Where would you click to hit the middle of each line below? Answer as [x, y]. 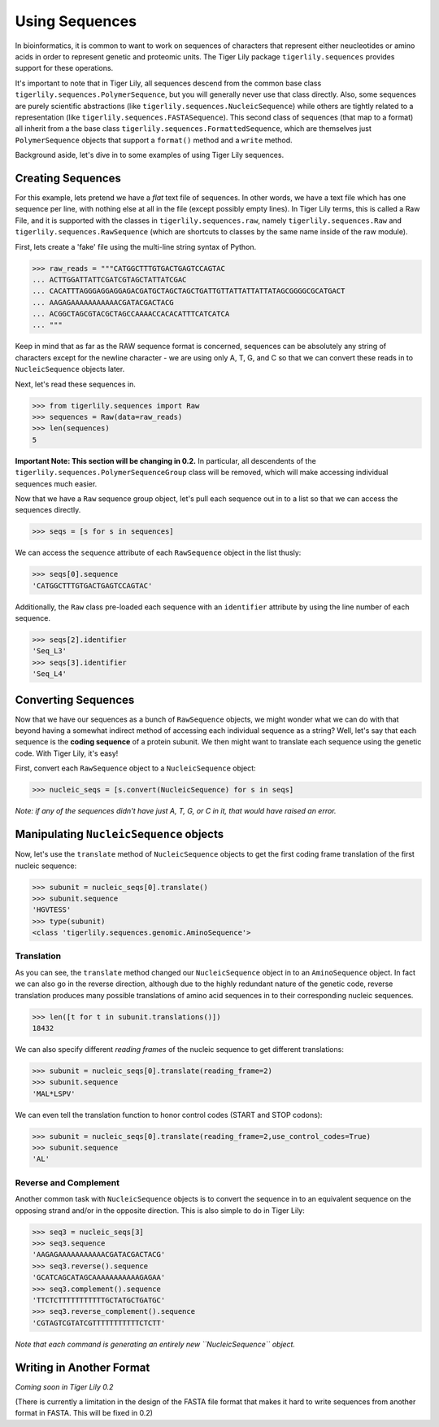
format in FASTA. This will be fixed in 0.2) [84, 1413]
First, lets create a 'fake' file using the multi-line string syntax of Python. [136, 247]
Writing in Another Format [83, 1367]
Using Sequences [76, 21]
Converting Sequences [75, 700]
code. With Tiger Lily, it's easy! [67, 753]
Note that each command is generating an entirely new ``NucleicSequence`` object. [155, 1344]
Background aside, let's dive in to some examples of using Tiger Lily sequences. [150, 155]
